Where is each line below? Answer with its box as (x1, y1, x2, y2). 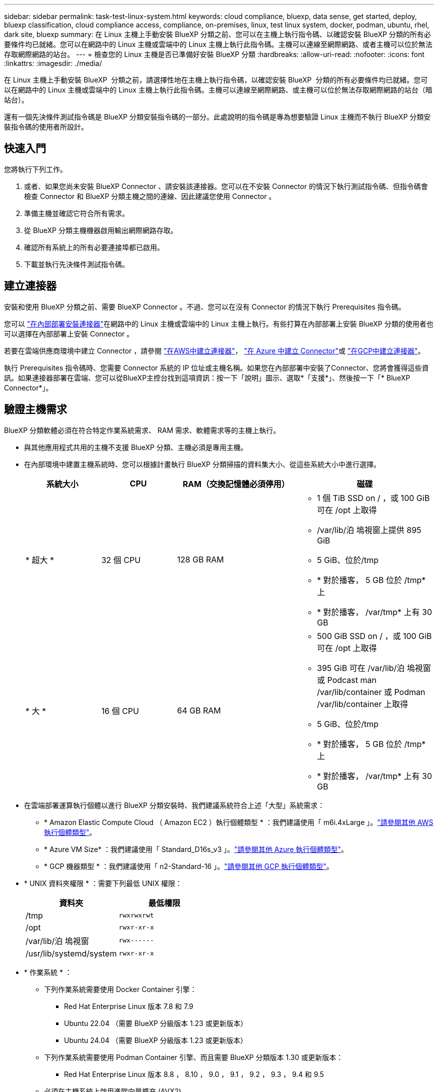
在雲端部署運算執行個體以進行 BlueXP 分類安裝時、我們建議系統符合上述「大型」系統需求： (24, 800, 324, 809)
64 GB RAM (177, 705, 221, 715)
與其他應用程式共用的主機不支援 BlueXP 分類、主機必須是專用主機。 (24, 442, 247, 451)
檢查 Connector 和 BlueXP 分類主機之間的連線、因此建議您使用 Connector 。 (24, 191, 276, 200)
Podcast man (327, 674, 376, 685)
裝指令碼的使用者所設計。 (4, 122, 88, 131)
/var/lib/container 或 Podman (317, 686, 425, 697)
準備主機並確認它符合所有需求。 (24, 208, 129, 217)
